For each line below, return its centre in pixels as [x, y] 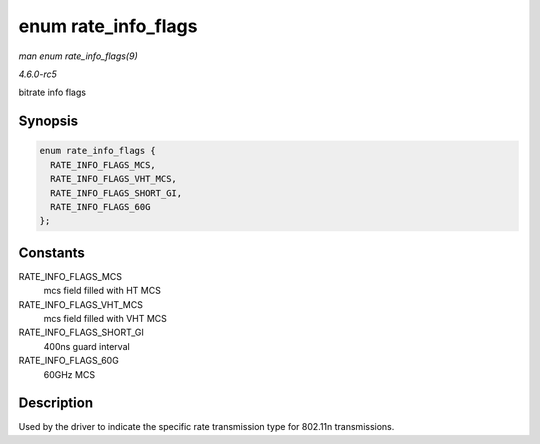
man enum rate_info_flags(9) [78, 56]
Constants [51, 252]
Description [56, 403]
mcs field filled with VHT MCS [105, 318]
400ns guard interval [86, 346]
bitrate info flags [52, 92]
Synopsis [48, 121]
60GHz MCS [69, 374]
